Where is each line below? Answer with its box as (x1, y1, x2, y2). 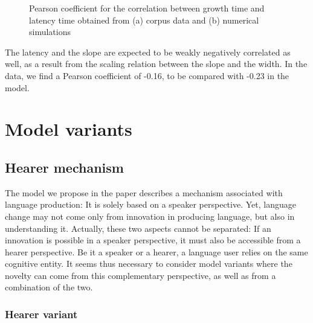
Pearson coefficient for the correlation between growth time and (29, 2, 265, 14)
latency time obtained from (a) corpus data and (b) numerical (29, 13, 259, 26)
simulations (29, 25, 71, 38)
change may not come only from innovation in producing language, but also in (5, 209, 295, 222)
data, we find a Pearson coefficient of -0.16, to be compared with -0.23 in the (5, 69, 289, 82)
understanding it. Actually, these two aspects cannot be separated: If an (5, 222, 271, 234)
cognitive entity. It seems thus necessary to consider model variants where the (5, 257, 292, 270)
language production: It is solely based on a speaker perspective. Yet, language (5, 198, 296, 211)
